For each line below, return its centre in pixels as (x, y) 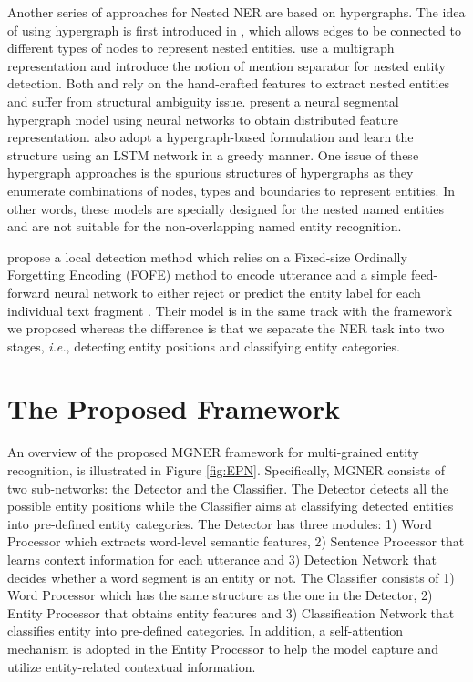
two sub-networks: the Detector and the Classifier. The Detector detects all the (228, 488)
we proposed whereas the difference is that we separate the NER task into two (226, 328)
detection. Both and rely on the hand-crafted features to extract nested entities (229, 83)
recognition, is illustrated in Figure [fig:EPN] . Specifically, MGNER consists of (226, 470)
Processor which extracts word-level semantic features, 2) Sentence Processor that (236, 541)
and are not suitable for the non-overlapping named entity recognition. (205, 226)
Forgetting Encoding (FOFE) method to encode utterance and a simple (207, 275)
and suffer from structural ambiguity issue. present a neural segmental (203, 101)
